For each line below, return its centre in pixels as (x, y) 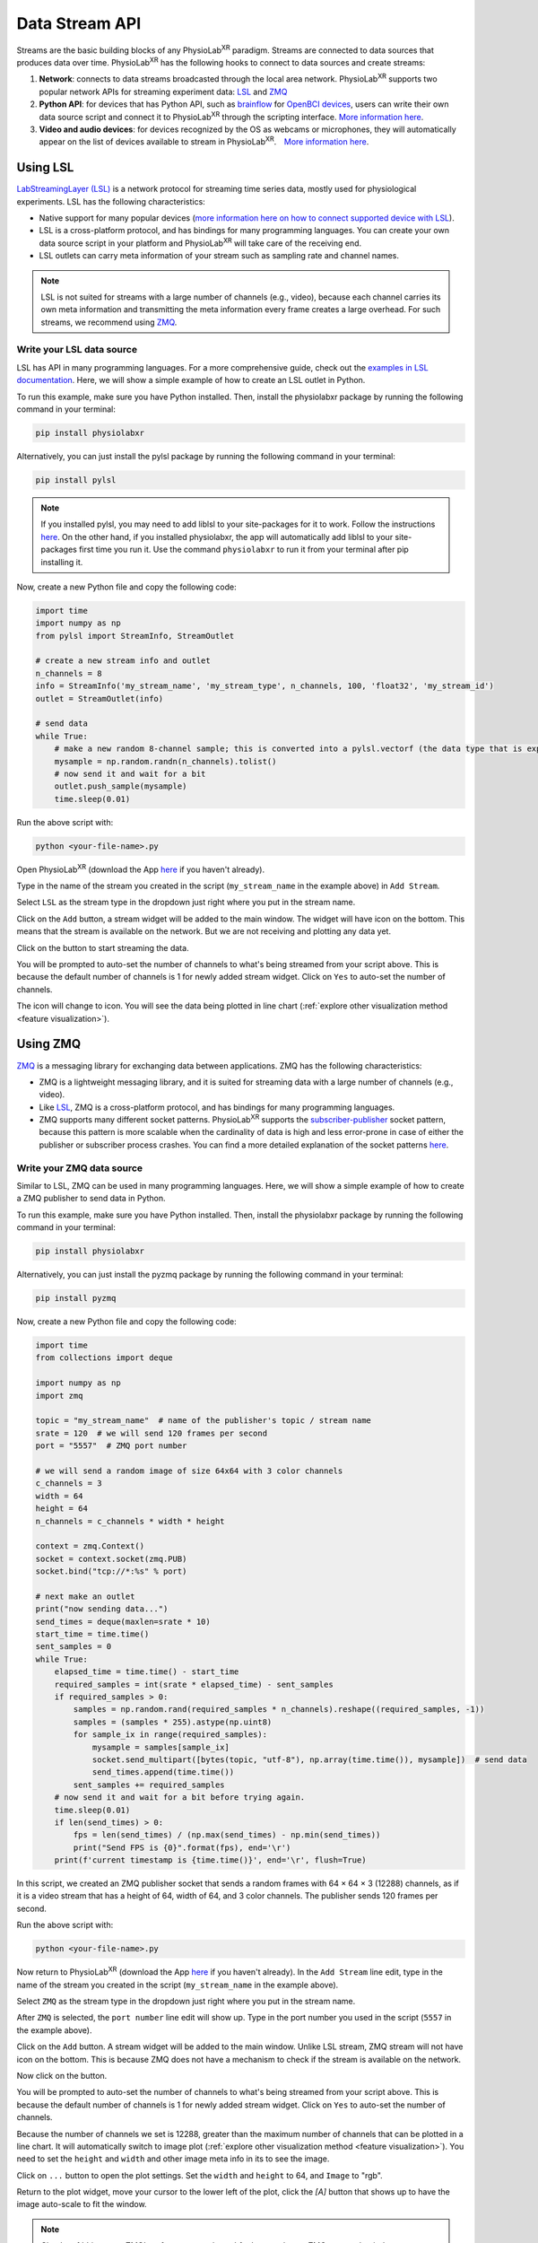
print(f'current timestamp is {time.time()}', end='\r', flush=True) (210, 1860)
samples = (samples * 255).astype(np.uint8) (173, 1722)
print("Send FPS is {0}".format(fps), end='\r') (182, 1847)
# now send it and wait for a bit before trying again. (180, 1798)
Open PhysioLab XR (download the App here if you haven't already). (140, 868)
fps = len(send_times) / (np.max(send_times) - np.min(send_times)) (227, 1835)
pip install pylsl (76, 480)
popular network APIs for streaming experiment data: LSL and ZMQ (163, 92)
